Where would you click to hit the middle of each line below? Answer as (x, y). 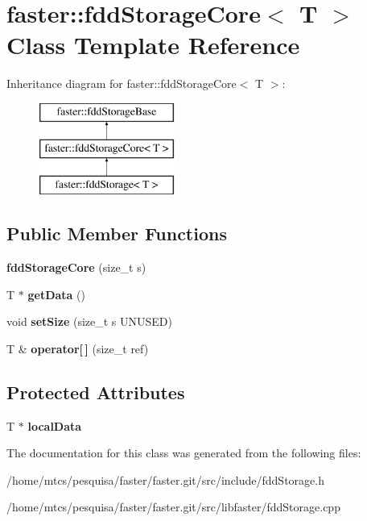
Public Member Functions (117, 233)
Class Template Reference (153, 45)
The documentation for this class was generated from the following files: (184, 453)
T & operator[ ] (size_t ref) (78, 348)
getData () (56, 294)
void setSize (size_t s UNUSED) (89, 321)
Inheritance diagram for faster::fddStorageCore (122, 83)
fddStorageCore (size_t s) (76, 267)
